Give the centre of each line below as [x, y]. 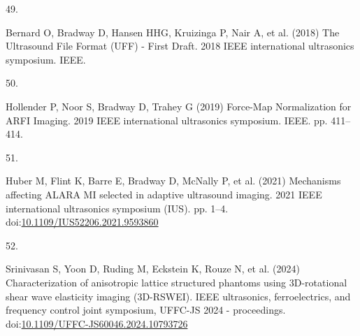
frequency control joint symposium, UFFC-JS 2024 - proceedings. [146, 310]
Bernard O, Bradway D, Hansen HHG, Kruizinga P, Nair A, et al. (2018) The [173, 32]
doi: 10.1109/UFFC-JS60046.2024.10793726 [97, 323]
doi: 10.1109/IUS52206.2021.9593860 [82, 222]
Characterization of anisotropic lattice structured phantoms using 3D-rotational [177, 282]
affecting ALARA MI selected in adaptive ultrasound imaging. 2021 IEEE [164, 194]
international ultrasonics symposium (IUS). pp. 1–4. [117, 208]
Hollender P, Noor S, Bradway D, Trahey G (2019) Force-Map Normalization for [179, 106]
